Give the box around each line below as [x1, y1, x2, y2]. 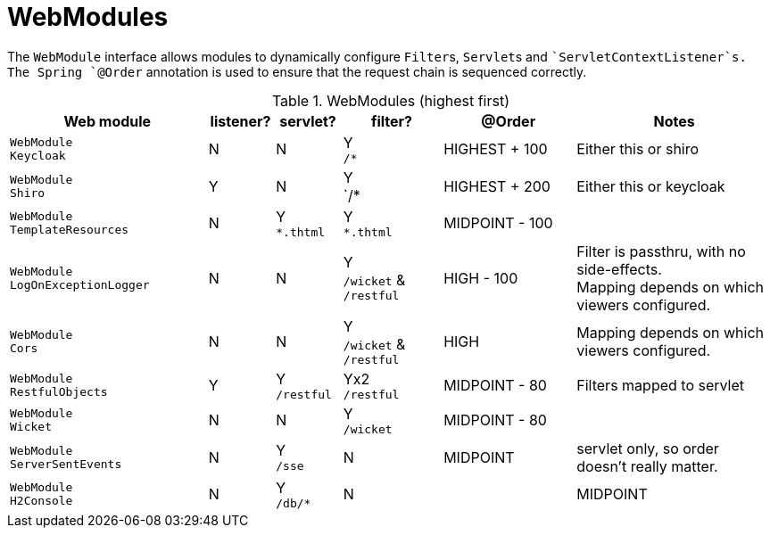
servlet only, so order [576, 439, 719, 457]
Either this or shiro [576, 140, 700, 159]
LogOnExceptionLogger [10, 277, 150, 292]
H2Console [10, 494, 73, 508]
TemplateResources [10, 223, 129, 237]
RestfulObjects [10, 385, 108, 399]
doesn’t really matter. [576, 457, 718, 475]
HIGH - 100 [443, 268, 518, 287]
